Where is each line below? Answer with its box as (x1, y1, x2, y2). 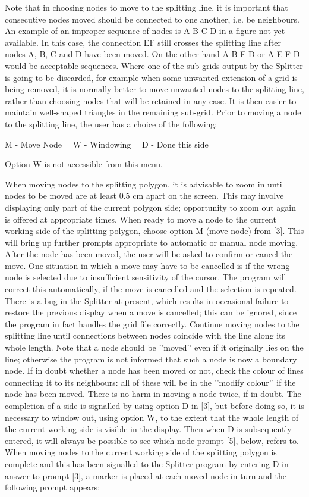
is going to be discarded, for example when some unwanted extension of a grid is (5, 71, 298, 83)
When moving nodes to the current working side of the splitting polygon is (5, 446, 277, 458)
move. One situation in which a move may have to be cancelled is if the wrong (5, 259, 290, 271)
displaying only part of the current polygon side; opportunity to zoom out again (5, 201, 296, 213)
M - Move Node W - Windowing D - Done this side (5, 137, 209, 150)
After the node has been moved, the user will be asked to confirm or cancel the (5, 248, 293, 260)
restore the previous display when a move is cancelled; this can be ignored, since (5, 306, 297, 318)
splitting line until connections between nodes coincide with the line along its (5, 329, 286, 342)
